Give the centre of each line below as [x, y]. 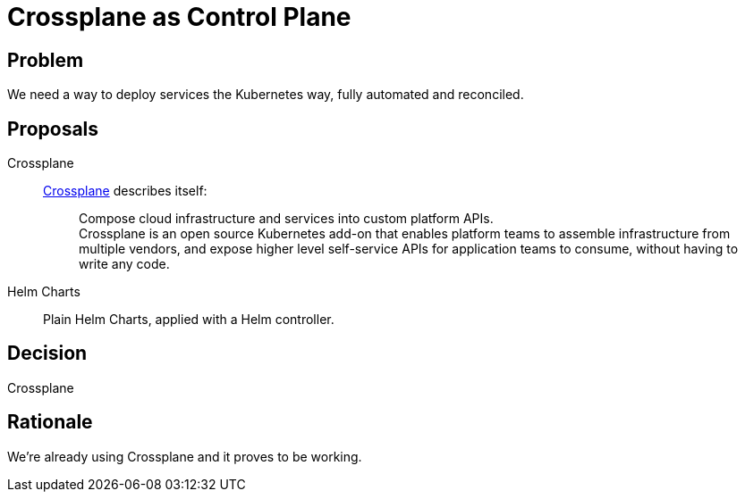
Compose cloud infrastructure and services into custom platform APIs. [286, 219]
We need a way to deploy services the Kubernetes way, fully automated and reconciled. [266, 95]
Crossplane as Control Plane [179, 17]
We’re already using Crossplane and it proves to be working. [185, 456]
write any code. [124, 264]
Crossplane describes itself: [125, 191]
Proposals [53, 129]
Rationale [50, 422]
